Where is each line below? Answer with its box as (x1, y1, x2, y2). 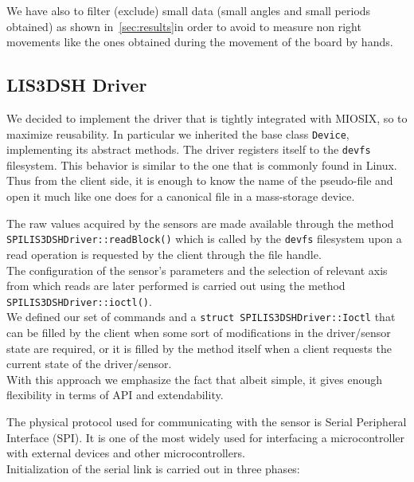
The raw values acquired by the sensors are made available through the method (6, 214, 394, 231)
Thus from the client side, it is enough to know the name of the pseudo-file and (6, 172, 393, 189)
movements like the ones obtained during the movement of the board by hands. (6, 33, 393, 50)
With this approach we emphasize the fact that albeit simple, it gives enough (6, 370, 383, 387)
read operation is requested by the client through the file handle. (6, 245, 322, 262)
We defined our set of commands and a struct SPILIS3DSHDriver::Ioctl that (6, 308, 396, 325)
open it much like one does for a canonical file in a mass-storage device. (6, 188, 355, 205)
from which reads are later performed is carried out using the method (6, 277, 346, 294)
